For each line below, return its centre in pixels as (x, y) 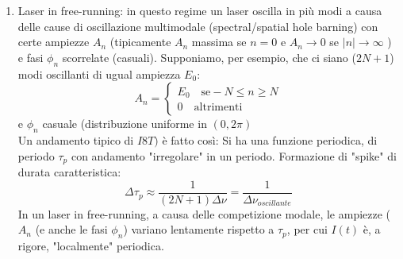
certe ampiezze (54, 42)
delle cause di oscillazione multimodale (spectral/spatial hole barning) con (198, 26)
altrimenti (218, 108)
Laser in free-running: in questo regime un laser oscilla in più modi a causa (200, 10)
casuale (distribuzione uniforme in (125, 124)
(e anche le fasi (71, 229)
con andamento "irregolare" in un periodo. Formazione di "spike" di (234, 155)
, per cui (307, 229)
